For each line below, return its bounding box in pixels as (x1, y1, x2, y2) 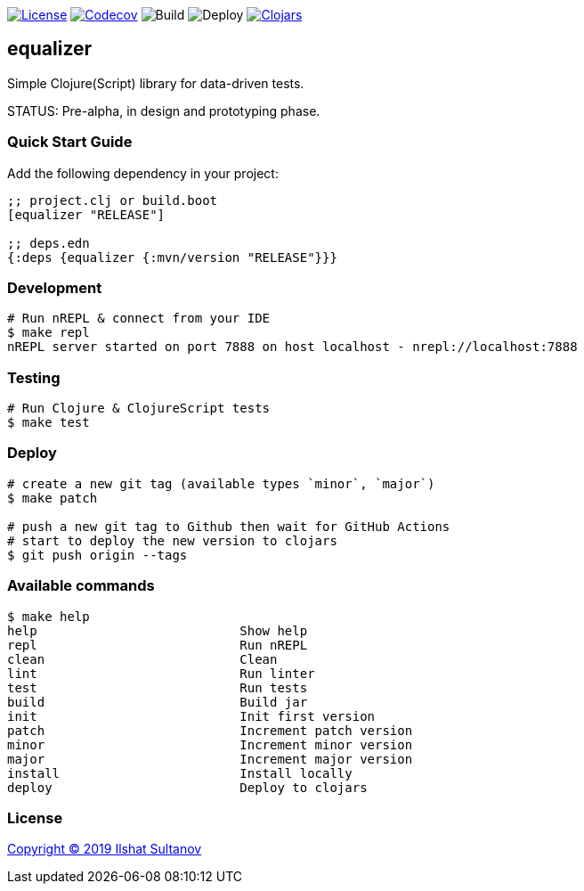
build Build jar (7, 694, 308, 709)
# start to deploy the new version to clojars (7, 533, 337, 548)
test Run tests (7, 680, 308, 695)
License (7, 808, 63, 827)
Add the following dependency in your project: (7, 165, 279, 181)
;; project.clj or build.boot (7, 192, 218, 208)
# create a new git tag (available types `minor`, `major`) (7, 476, 435, 491)
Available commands (7, 576, 155, 595)
